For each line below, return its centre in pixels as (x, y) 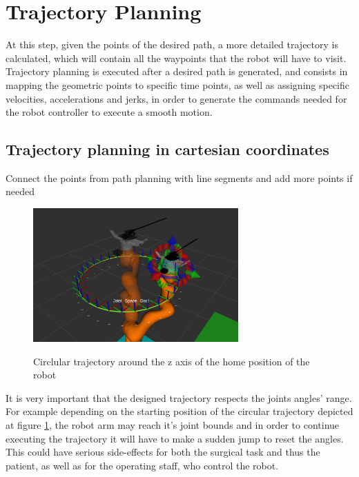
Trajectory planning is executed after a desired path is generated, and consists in (177, 71)
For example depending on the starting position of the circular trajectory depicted (179, 411)
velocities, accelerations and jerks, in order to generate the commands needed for (176, 98)
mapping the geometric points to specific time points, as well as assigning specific (177, 84)
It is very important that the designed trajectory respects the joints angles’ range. (179, 397)
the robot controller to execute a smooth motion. (109, 112)
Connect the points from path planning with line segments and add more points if (179, 177)
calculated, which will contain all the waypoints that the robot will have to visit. (176, 58)
